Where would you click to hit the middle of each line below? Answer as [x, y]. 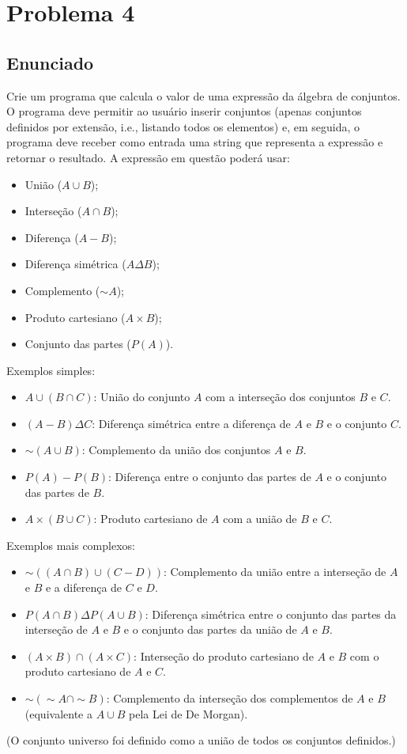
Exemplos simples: [51, 370]
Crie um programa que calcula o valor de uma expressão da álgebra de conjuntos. [203, 95]
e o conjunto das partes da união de [210, 629]
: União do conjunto [142, 397]
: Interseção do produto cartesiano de [224, 655]
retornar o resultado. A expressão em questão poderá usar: [148, 157]
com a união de [260, 519]
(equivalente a [58, 713]
